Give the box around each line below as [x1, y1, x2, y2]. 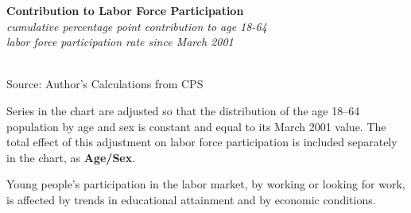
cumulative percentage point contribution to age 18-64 [6, 17, 267, 34]
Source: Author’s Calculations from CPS [6, 76, 204, 92]
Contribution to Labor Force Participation [6, 2, 244, 18]
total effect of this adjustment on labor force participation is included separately [6, 134, 397, 150]
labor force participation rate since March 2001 [6, 33, 234, 50]
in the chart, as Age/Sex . [6, 149, 136, 165]
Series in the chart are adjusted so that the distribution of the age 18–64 [6, 102, 360, 118]
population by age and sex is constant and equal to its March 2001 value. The [6, 118, 386, 134]
